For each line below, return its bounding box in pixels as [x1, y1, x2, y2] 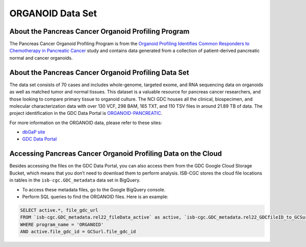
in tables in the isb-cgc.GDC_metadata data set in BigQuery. [9, 177, 141, 183]
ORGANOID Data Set [9, 8, 97, 19]
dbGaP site [22, 129, 45, 135]
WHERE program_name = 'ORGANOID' [20, 221, 104, 227]
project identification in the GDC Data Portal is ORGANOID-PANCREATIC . [9, 110, 163, 116]
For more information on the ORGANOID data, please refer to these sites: [9, 119, 163, 126]
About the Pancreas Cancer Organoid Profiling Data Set [9, 68, 189, 77]
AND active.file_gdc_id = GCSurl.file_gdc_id [20, 229, 136, 235]
